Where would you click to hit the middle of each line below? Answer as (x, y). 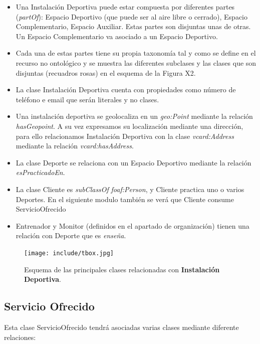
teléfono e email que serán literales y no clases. (87, 99)
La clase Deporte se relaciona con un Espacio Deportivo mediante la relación (134, 162)
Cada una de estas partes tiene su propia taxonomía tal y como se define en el (136, 53)
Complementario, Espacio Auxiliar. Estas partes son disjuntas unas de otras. (133, 26)
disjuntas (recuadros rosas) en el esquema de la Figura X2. (106, 72)
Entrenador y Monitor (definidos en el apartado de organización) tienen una (133, 225)
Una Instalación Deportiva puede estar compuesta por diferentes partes (125, 7)
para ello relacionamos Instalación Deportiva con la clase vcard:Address (125, 136)
